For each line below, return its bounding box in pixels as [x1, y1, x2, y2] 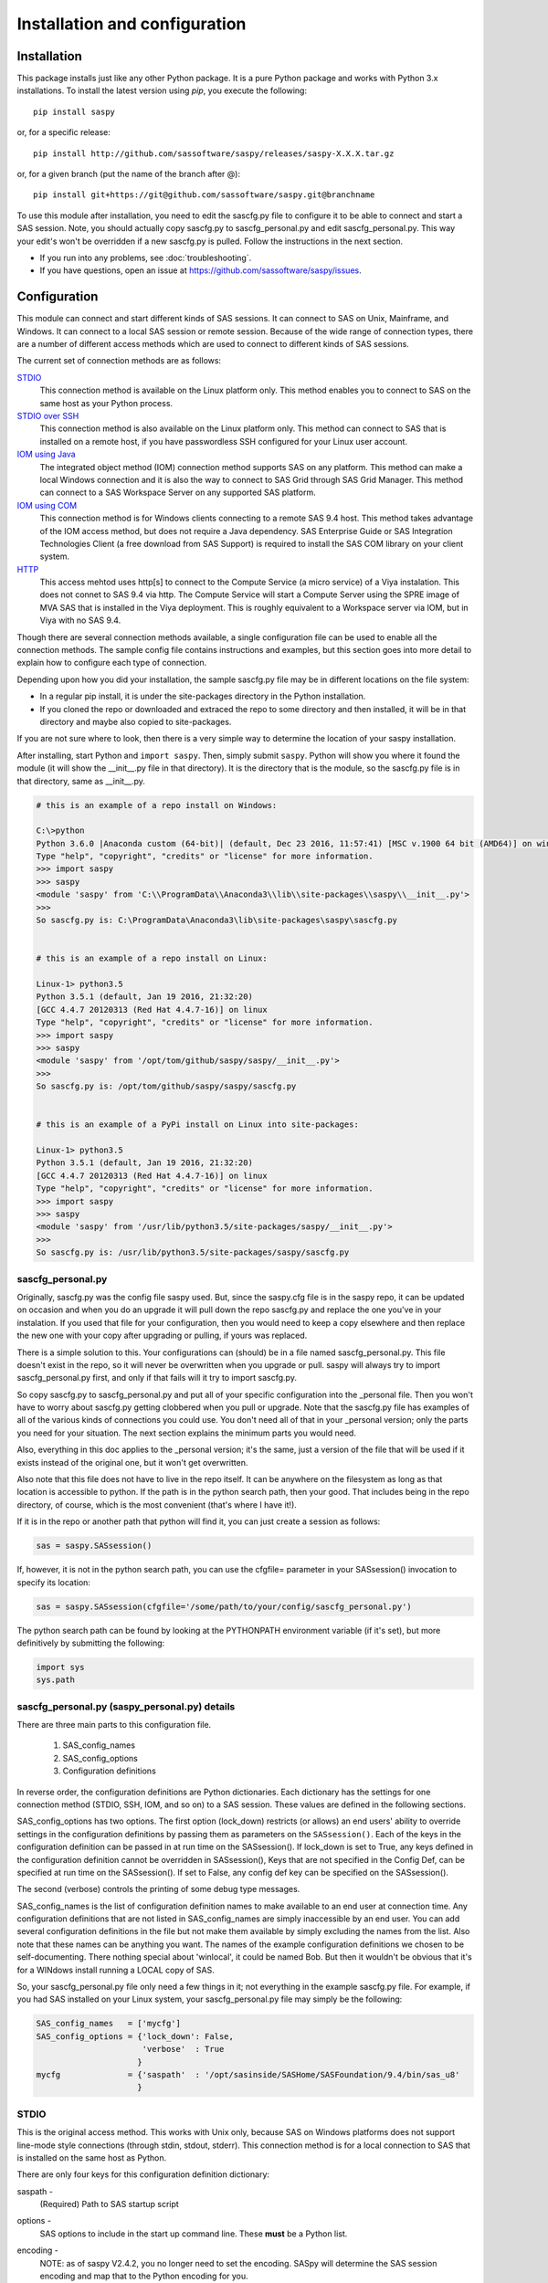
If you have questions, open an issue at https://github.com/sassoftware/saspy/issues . [39, 265, 362, 276]
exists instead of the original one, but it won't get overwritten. [16, 1457, 248, 1468]
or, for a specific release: [16, 127, 111, 138]
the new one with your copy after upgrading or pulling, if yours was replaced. [16, 1330, 308, 1341]
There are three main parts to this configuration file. [16, 1720, 212, 1731]
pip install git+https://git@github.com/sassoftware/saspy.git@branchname [33, 190, 375, 200]
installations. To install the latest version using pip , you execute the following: [16, 85, 308, 96]
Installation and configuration [16, 14, 247, 34]
